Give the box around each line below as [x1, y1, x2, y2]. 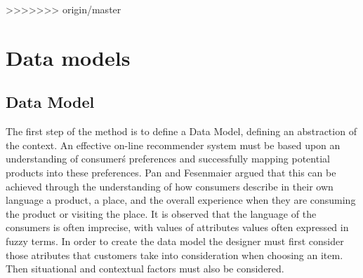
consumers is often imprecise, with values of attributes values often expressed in [6, 220, 349, 235]
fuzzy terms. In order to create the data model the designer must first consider [6, 233, 344, 248]
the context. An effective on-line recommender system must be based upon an [6, 137, 341, 152]
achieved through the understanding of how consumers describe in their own [6, 179, 334, 193]
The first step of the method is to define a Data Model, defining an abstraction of [6, 124, 357, 139]
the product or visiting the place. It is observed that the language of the [6, 206, 317, 221]
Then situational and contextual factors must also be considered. [6, 261, 284, 276]
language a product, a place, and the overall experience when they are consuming [6, 193, 356, 207]
